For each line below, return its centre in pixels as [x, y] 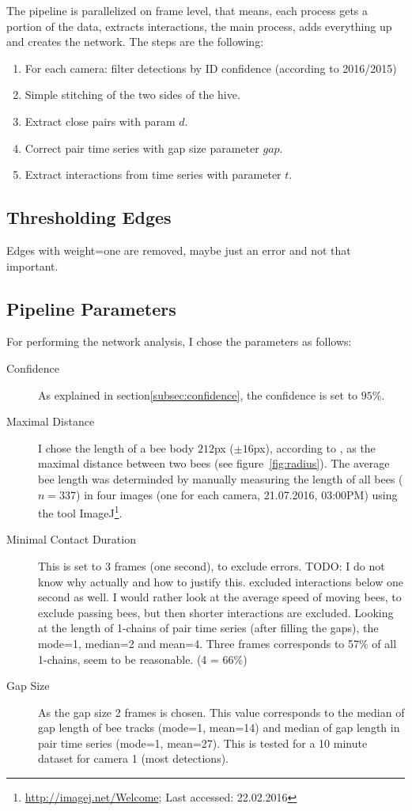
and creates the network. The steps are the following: [135, 42]
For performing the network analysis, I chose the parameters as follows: [179, 341]
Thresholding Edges [89, 217]
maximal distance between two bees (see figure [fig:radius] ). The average [214, 463]
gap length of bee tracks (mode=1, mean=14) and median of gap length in [219, 728]
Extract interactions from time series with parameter [153, 174]
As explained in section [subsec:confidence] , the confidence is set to [198, 394]
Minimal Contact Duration [71, 539]
